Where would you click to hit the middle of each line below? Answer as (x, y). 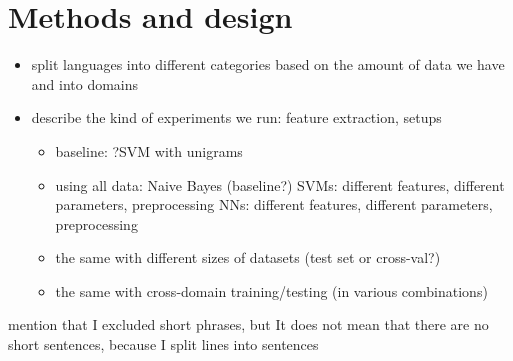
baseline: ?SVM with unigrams (149, 150)
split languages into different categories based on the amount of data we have (268, 64)
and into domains (85, 83)
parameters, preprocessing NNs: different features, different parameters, (274, 204)
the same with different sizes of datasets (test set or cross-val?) (248, 257)
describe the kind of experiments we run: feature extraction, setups (236, 117)
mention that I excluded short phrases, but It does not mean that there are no (248, 324)
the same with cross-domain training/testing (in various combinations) (271, 290)
